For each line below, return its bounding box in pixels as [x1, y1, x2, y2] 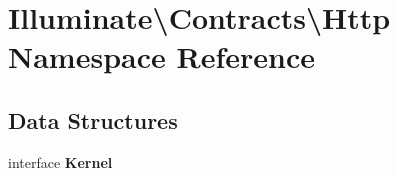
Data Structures [8, 104, 178, 135]
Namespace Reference [8, 36, 315, 77]
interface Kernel [8, 151, 113, 172]
